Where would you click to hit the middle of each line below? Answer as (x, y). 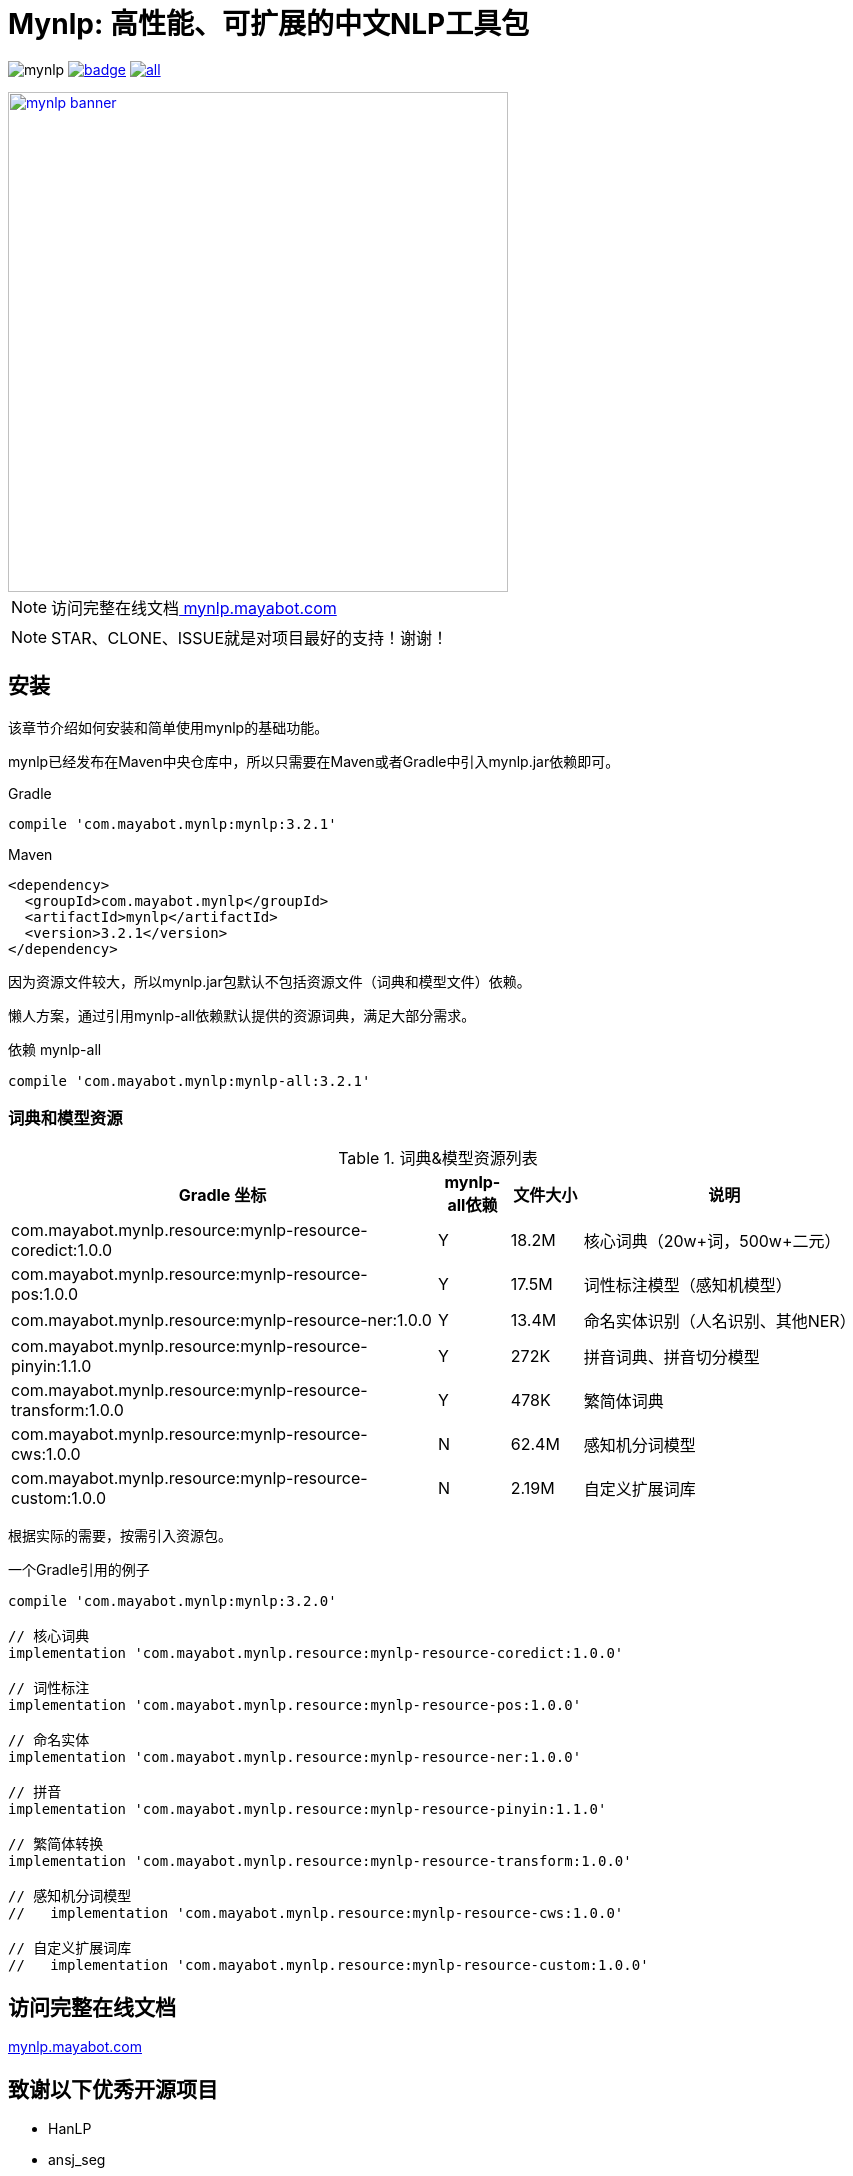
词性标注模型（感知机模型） (687, 1285)
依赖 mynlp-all (55, 1049)
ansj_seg (77, 2160)
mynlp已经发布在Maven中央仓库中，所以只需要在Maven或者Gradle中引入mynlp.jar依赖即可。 (314, 761)
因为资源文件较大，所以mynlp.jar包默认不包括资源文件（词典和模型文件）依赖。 (269, 981)
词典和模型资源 (65, 1117)
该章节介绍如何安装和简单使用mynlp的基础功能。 (168, 727)
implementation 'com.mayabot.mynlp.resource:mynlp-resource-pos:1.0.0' (295, 1705)
